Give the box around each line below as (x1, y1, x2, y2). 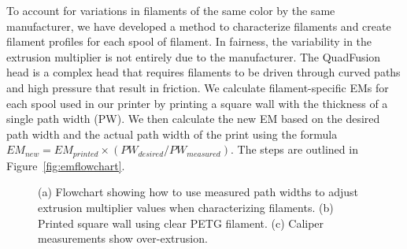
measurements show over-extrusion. (38, 230, 208, 247)
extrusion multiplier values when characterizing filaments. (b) (38, 199, 334, 215)
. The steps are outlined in (230, 141, 358, 158)
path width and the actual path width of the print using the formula (6, 125, 338, 142)
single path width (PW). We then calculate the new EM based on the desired (6, 110, 380, 127)
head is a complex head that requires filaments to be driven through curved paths (6, 64, 401, 80)
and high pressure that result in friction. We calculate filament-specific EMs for (6, 79, 389, 95)
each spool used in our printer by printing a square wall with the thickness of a (6, 95, 388, 111)
